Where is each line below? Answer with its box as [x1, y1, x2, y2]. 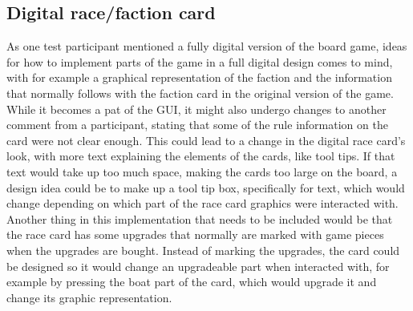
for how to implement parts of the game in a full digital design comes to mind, [6, 53, 393, 70]
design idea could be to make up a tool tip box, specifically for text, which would [6, 179, 405, 196]
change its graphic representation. [6, 289, 172, 305]
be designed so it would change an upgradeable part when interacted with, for [6, 257, 390, 274]
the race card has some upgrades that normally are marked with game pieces [6, 226, 384, 243]
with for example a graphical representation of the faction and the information [6, 69, 392, 86]
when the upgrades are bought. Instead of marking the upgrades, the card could [6, 241, 400, 258]
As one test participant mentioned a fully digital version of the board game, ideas [6, 38, 407, 55]
